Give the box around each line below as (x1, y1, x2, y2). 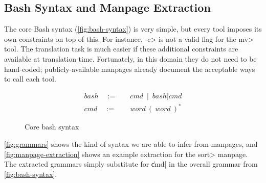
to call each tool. (4, 73, 56, 84)
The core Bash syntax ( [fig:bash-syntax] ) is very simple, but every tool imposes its (4, 23, 262, 34)
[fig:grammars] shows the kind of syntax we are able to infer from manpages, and (4, 138, 258, 149)
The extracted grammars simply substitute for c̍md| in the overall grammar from (4, 159, 258, 169)
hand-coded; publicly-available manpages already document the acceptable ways (4, 63, 255, 74)
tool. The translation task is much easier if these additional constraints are (4, 43, 238, 54)
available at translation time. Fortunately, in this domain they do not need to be (4, 53, 257, 64)
